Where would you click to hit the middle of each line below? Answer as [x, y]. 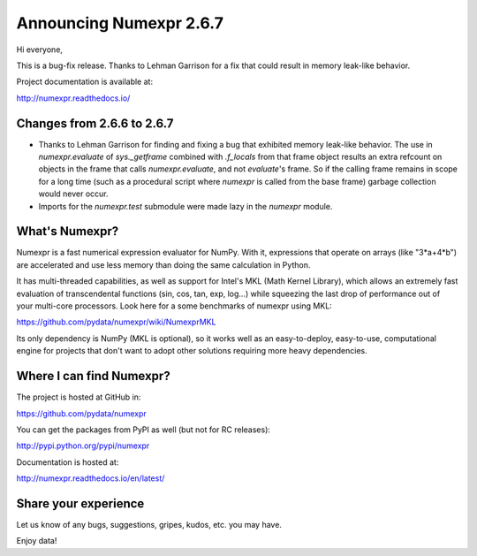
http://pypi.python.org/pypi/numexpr [83, 446]
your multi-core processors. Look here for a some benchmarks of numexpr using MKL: [174, 306]
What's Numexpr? [68, 231]
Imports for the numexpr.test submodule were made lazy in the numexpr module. [185, 206]
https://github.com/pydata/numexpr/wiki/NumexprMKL [116, 322]
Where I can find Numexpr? [94, 376]
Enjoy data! [37, 541]
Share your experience [80, 503]
